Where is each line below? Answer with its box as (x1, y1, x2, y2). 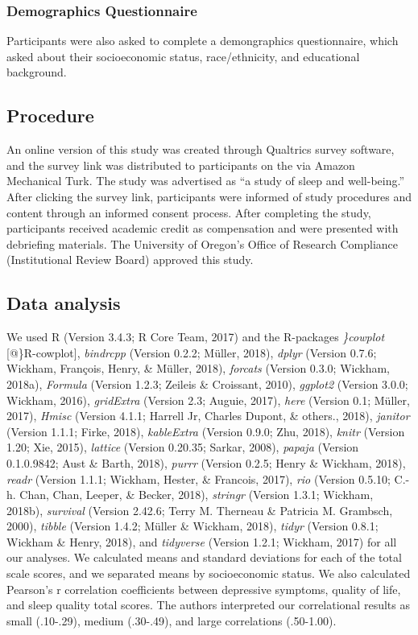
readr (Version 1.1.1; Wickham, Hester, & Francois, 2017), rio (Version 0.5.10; (6, 470, 391, 487)
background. (6, 64, 67, 80)
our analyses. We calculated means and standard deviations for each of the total (6, 549, 402, 566)
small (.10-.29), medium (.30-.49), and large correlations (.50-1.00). (6, 612, 337, 629)
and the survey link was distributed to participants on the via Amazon (6, 156, 355, 173)
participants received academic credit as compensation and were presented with (6, 220, 399, 237)
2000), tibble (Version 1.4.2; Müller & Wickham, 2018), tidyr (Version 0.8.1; (6, 517, 379, 534)
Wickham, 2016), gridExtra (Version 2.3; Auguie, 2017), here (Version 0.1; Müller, (6, 391, 410, 408)
